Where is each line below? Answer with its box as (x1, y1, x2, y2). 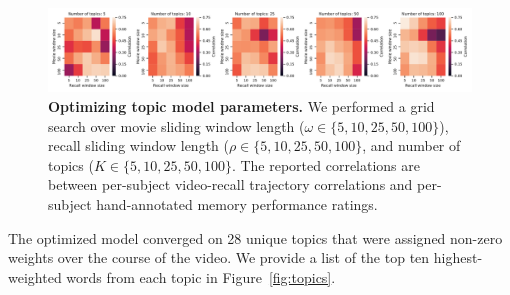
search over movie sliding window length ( (48, 115, 305, 136)
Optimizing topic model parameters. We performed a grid (48, 96, 435, 117)
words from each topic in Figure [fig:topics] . (66, 266, 336, 287)
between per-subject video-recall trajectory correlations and (48, 174, 413, 195)
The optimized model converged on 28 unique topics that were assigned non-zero (8, 227, 503, 248)
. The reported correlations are (231, 154, 420, 175)
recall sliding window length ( (48, 135, 229, 156)
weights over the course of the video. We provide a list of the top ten (8, 247, 430, 268)
